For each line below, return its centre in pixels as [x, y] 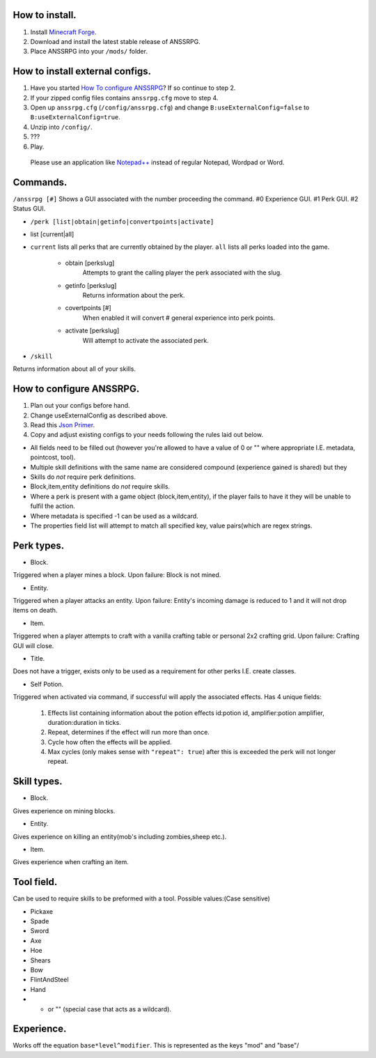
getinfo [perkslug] [91, 285]
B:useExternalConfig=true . [76, 117]
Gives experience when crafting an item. [71, 862]
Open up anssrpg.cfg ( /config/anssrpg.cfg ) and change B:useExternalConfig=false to [170, 107]
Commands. [40, 182]
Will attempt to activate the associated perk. [146, 340]
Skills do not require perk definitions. [83, 477]
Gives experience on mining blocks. [64, 811]
